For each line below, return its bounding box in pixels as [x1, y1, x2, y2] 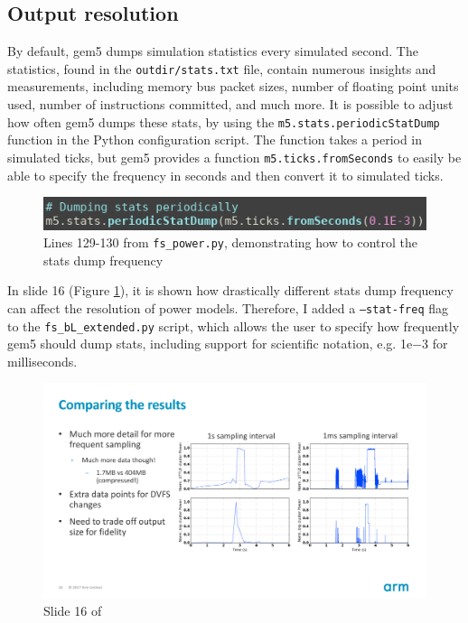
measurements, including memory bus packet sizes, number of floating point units [7, 77, 459, 96]
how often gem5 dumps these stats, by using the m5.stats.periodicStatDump [7, 112, 440, 131]
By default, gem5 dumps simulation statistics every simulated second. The [7, 42, 418, 60]
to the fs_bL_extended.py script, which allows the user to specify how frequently [7, 316, 460, 335]
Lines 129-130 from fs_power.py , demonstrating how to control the [43, 233, 418, 252]
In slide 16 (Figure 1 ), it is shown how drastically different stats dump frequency [7, 281, 454, 300]
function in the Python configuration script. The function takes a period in [7, 130, 423, 149]
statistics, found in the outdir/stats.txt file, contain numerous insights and [7, 59, 436, 78]
